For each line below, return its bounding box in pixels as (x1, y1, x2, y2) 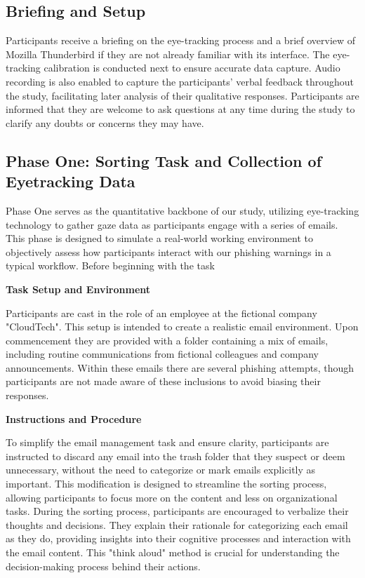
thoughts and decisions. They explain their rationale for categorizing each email (6, 517, 348, 532)
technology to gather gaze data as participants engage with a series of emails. (6, 217, 338, 231)
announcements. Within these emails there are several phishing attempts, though (6, 360, 354, 375)
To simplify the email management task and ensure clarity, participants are (6, 435, 329, 450)
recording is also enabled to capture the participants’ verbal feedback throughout (6, 74, 354, 88)
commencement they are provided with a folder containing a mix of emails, (6, 332, 328, 347)
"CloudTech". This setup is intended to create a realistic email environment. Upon (6, 319, 359, 334)
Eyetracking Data (6, 170, 135, 192)
